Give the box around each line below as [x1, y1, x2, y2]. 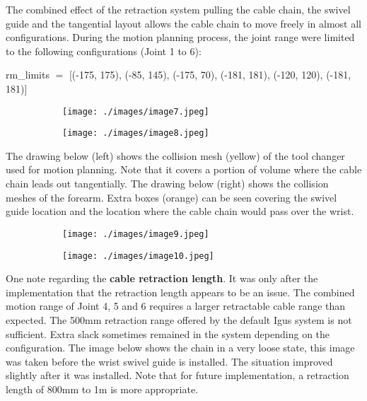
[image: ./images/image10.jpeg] [62, 250, 214, 261]
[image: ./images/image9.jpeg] [62, 228, 209, 239]
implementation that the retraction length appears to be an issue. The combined [6, 284, 355, 299]
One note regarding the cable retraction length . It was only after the [6, 271, 318, 286]
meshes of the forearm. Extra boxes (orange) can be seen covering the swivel [6, 190, 337, 204]
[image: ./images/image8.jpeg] [62, 128, 209, 139]
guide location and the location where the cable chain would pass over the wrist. [6, 204, 354, 219]
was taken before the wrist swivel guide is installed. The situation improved [6, 354, 333, 368]
